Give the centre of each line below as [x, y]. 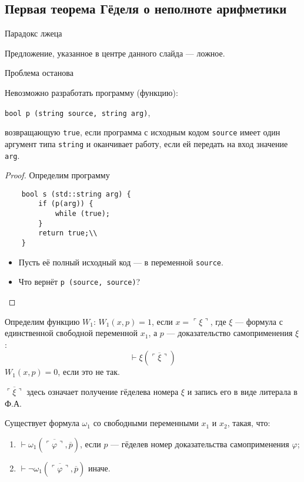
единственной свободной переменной [71, 333]
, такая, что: [249, 423]
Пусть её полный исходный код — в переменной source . [121, 262]
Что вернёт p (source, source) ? [79, 282]
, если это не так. [89, 372]
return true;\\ [68, 233]
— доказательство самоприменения [230, 333]
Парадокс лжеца [34, 33]
